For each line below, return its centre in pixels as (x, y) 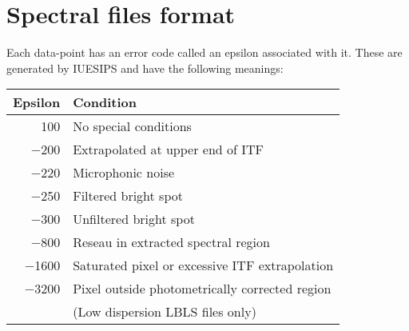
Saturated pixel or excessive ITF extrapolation (203, 265)
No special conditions (132, 126)
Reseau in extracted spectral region (171, 242)
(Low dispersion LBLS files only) (165, 312)
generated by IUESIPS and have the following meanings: (145, 68)
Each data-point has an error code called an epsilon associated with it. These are (204, 52)
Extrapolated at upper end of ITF (169, 150)
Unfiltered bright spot (134, 219)
